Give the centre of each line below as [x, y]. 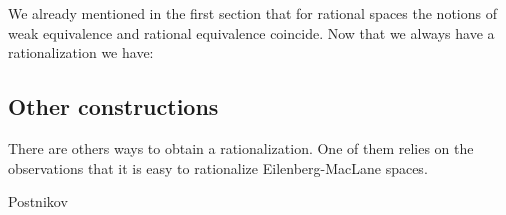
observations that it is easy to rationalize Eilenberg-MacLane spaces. [218, 167]
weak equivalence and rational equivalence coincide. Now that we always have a [251, 32]
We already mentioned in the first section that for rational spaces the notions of [252, 13]
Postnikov [38, 201]
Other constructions [113, 106]
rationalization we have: [81, 52]
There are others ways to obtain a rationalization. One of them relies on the [241, 147]
